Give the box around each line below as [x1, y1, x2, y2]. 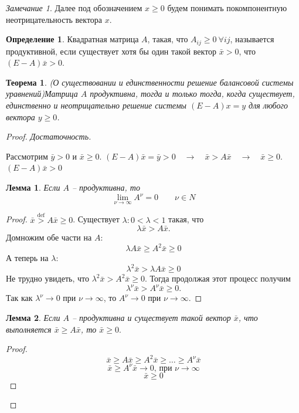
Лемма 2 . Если [6, 311, 60, 323]
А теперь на [6, 252, 49, 264]
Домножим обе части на [6, 231, 92, 243]
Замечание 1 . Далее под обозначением [6, 2, 142, 13]
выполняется [6, 323, 52, 335]
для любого [249, 99, 288, 111]
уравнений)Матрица [6, 87, 78, 100]
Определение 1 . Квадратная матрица [6, 33, 139, 45]
